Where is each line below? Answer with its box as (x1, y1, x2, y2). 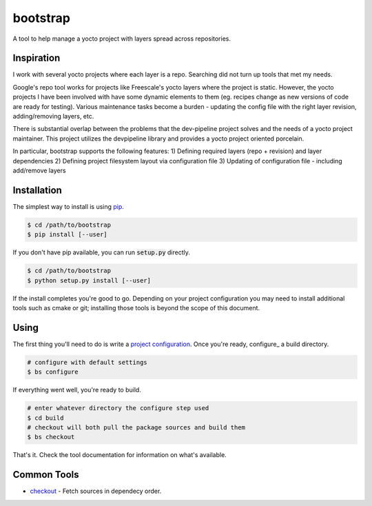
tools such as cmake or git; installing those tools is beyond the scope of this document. (12, 303, 260, 312)
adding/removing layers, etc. (12, 112, 94, 121)
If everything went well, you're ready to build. (12, 386, 141, 394)
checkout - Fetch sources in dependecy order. (30, 487, 162, 496)
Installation (12, 184, 62, 196)
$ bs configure (27, 368, 79, 376)
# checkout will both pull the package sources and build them (27, 424, 246, 432)
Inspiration (12, 52, 61, 64)
